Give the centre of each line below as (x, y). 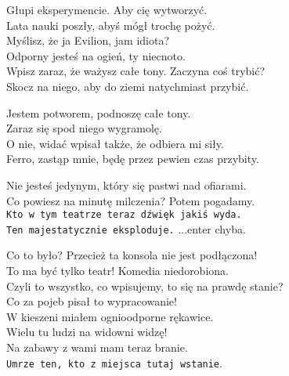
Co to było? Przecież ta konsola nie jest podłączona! (132, 255)
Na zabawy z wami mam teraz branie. (97, 347)
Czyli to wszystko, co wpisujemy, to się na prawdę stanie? (145, 286)
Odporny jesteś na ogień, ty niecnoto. (96, 55)
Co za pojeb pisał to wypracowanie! (92, 301)
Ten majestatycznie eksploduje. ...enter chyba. (126, 228)
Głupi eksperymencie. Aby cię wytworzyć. (107, 9)
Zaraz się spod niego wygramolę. (84, 128)
